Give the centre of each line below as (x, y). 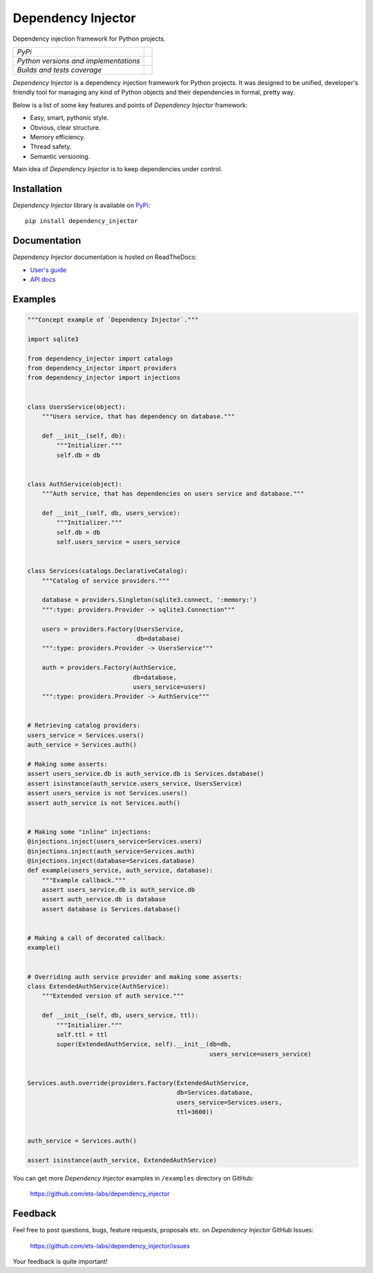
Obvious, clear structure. (65, 127)
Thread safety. (51, 147)
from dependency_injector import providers (102, 368)
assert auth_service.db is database (104, 900)
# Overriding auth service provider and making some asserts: (135, 976)
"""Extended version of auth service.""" (113, 996)
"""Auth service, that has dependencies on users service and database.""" (173, 494)
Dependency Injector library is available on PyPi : (82, 205)
